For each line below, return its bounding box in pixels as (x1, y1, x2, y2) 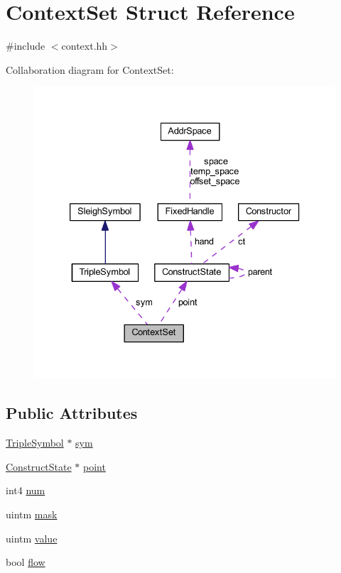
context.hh (61, 38, 108, 53)
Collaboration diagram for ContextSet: (6, 62, 174, 77)
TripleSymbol (6, 435, 64, 450)
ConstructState (6, 459, 72, 474)
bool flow (6, 555, 45, 569)
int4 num (6, 483, 45, 498)
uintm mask (6, 507, 58, 522)
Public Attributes (6, 402, 138, 424)
